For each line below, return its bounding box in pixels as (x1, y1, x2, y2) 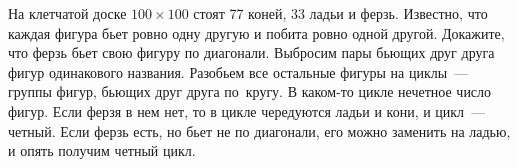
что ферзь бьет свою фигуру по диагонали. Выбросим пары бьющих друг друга (8, 42, 495, 63)
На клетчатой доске (8, 3, 127, 23)
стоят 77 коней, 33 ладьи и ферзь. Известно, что (193, 3, 488, 23)
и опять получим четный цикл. (8, 140, 196, 161)
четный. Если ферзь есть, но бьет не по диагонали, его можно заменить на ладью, (8, 120, 511, 141)
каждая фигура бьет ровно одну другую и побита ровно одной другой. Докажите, (8, 22, 505, 43)
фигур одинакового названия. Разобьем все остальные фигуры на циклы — (8, 61, 469, 82)
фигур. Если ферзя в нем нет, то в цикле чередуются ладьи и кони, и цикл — (8, 100, 486, 121)
